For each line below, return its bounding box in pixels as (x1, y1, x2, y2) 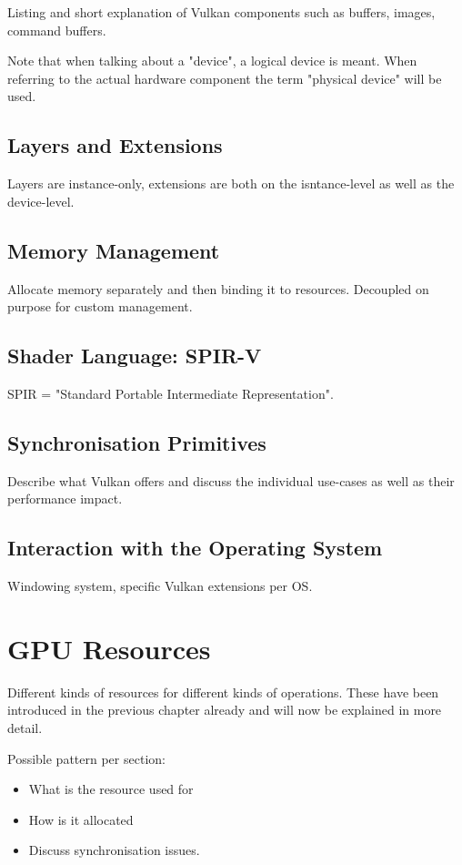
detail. (7, 718, 43, 738)
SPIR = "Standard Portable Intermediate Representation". (7, 383, 334, 402)
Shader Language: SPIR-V (7, 341, 262, 370)
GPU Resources (7, 629, 211, 667)
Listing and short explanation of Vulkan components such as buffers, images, (7, 3, 436, 21)
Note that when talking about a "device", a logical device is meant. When (7, 51, 417, 70)
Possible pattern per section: (7, 748, 166, 768)
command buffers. (7, 20, 106, 39)
